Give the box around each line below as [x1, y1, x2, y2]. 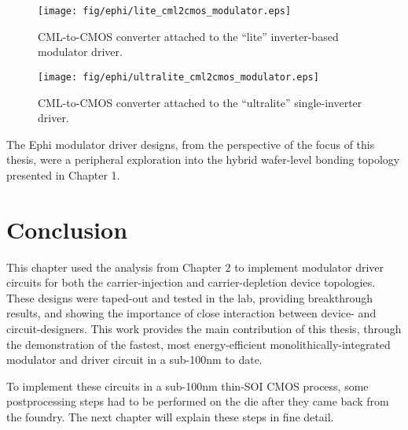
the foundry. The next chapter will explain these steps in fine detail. [6, 408, 334, 424]
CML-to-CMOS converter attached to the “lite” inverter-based [38, 28, 339, 44]
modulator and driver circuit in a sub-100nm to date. [6, 351, 263, 368]
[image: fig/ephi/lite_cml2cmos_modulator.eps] [38, 6, 292, 17]
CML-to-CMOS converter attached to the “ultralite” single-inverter [38, 94, 362, 110]
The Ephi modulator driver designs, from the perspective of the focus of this [6, 135, 375, 152]
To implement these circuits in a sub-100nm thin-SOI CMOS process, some [6, 377, 369, 394]
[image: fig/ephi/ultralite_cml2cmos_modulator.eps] [38, 71, 319, 83]
